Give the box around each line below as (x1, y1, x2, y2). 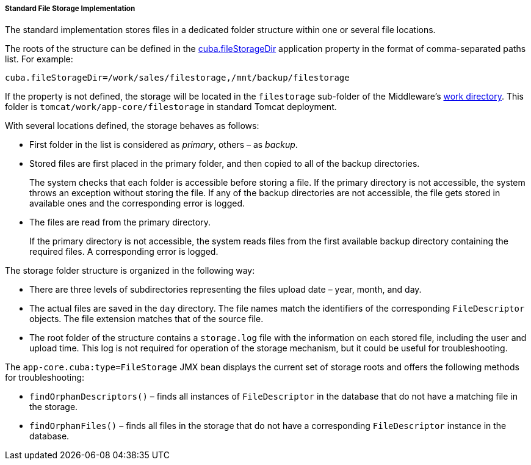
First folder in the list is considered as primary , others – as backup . (29, 139, 298, 150)
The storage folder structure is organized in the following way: (5, 265, 255, 276)
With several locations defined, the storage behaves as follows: (5, 120, 259, 131)
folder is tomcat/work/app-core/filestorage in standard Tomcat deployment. (5, 101, 337, 112)
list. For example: (5, 54, 73, 65)
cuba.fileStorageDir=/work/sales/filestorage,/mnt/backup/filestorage (5, 73, 350, 83)
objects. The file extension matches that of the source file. (29, 313, 264, 324)
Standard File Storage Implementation (5, 4, 135, 13)
